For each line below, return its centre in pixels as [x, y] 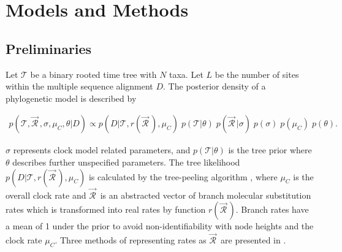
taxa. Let [186, 74]
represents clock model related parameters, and [102, 150]
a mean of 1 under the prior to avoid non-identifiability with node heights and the [160, 226]
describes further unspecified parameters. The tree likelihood [126, 162]
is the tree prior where [270, 150]
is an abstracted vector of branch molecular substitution [206, 195]
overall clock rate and [46, 195]
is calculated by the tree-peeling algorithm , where [183, 176]
